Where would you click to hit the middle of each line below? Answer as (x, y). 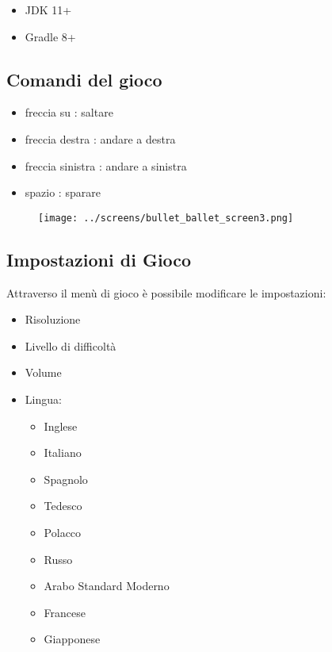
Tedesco (63, 506)
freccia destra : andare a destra (100, 138)
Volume (43, 372)
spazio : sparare (63, 192)
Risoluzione (53, 319)
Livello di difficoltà (71, 345)
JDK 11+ (48, 10)
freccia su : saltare (69, 112)
